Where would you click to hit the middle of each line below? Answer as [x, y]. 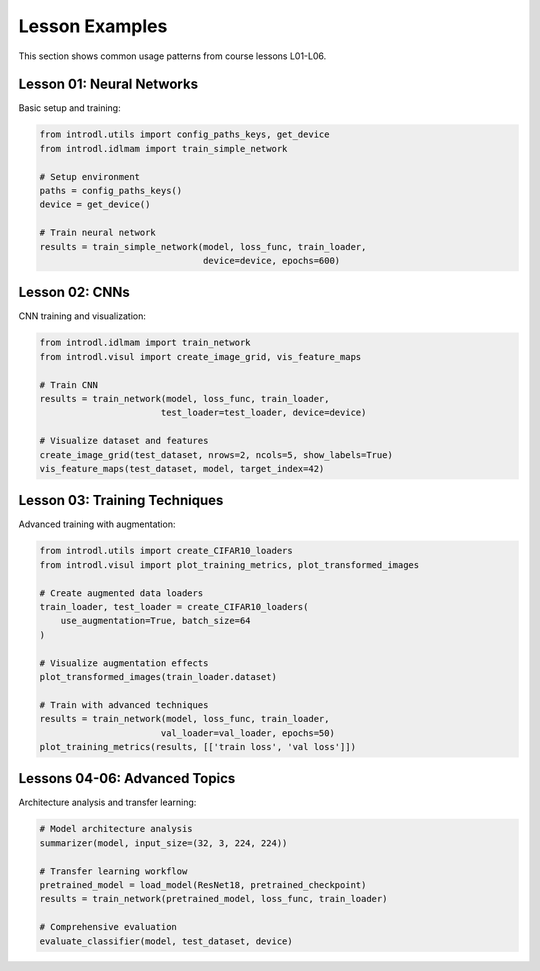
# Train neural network [98, 233]
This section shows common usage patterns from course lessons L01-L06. [172, 56]
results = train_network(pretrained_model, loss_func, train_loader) [213, 899]
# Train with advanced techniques [124, 704]
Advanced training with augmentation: [97, 524]
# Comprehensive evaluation [108, 927]
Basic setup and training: [69, 108]
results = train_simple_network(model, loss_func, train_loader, [203, 246]
